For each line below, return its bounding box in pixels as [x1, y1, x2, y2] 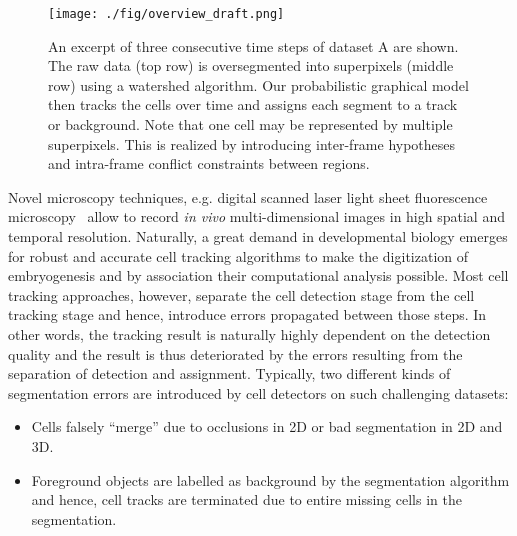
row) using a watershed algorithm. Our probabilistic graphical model [48, 74, 469, 95]
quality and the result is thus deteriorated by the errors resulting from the [8, 343, 463, 364]
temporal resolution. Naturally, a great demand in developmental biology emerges [8, 226, 508, 246]
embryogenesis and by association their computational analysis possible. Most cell [8, 265, 509, 286]
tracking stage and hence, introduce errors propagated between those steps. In [8, 304, 487, 325]
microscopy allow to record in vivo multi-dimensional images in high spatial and [8, 206, 505, 227]
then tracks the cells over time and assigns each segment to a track [48, 94, 458, 115]
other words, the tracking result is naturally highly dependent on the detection [8, 323, 491, 344]
